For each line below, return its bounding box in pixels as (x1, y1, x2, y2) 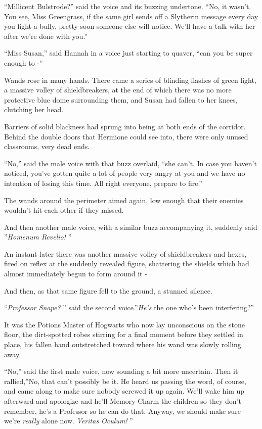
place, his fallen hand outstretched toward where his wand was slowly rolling (4, 339, 241, 350)
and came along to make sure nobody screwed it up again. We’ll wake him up (4, 386, 245, 396)
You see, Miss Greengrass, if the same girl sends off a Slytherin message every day (4, 11, 258, 21)
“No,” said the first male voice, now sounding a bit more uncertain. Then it (4, 366, 238, 376)
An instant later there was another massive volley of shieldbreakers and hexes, (4, 248, 247, 259)
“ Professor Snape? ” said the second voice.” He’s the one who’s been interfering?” (4, 302, 254, 313)
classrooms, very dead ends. (4, 141, 90, 152)
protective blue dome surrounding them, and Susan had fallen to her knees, (4, 94, 238, 105)
